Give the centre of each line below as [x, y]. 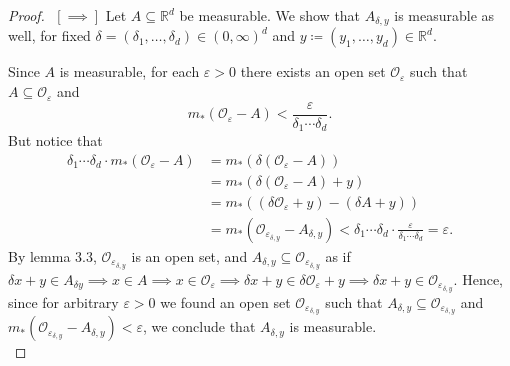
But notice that [55, 140]
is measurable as [444, 15]
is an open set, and [189, 255]
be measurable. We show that [270, 15]
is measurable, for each [129, 71]
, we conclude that [199, 326]
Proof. [26, 15]
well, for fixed [49, 35]
